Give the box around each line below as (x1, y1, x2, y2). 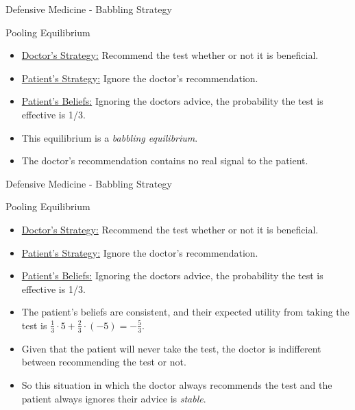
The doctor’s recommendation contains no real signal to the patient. (21, 153, 308, 168)
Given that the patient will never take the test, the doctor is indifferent (21, 341, 321, 355)
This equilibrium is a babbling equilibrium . (21, 130, 198, 144)
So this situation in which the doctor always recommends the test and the (21, 377, 332, 392)
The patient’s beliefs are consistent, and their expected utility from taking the (21, 305, 350, 319)
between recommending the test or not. (21, 355, 186, 369)
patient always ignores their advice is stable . (21, 391, 206, 405)
